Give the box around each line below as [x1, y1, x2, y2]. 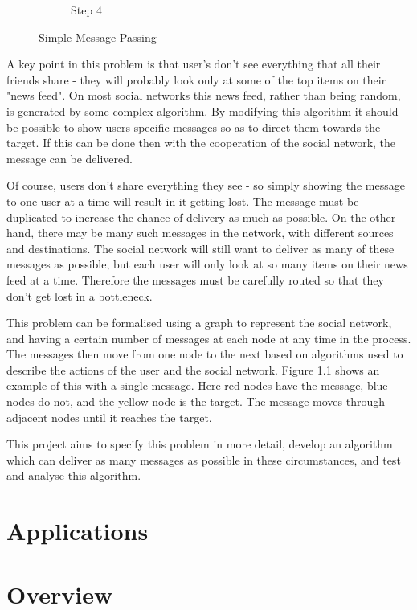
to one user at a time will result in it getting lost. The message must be [6, 192, 359, 209]
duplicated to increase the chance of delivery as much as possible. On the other [6, 208, 396, 225]
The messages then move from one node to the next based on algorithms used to [6, 346, 403, 362]
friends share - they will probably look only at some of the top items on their [6, 71, 386, 88]
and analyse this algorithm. [6, 467, 141, 484]
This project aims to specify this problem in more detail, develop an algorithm [6, 436, 393, 452]
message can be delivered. [6, 149, 133, 166]
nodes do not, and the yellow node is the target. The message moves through [6, 393, 385, 410]
